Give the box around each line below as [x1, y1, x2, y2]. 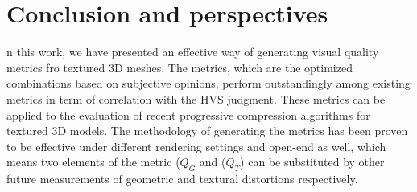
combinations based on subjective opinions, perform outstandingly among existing [6, 75, 411, 92]
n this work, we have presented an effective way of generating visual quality [6, 43, 379, 60]
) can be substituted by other [240, 153, 385, 170]
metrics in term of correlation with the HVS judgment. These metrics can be [6, 90, 386, 107]
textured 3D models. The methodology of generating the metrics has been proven [6, 122, 408, 139]
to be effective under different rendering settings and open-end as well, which [6, 137, 386, 154]
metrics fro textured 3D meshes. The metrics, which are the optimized [6, 59, 353, 76]
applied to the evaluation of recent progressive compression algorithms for [6, 106, 370, 123]
